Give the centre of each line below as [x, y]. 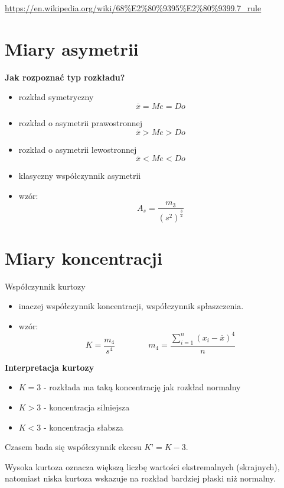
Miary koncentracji [84, 257]
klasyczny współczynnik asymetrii [80, 176]
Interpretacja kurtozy [50, 367]
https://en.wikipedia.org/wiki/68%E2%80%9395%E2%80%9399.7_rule [133, 8]
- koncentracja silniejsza [87, 407]
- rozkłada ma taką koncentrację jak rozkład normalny [142, 387]
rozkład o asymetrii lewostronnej [78, 149]
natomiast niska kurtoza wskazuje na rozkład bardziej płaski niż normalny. [140, 478]
